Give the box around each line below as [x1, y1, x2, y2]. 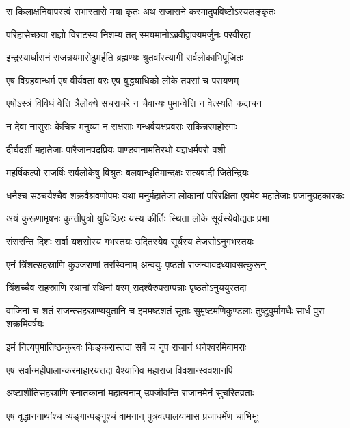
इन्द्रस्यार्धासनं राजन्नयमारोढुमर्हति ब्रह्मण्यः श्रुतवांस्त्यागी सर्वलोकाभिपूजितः [6, 50, 243, 64]
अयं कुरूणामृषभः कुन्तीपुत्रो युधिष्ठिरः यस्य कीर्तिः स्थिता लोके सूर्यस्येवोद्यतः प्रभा [6, 211, 269, 225]
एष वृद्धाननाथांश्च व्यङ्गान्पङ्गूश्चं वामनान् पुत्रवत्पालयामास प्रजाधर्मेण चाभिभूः [6, 408, 259, 423]
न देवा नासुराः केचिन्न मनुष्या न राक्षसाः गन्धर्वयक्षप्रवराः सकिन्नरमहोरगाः [6, 118, 237, 133]
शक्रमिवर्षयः [6, 316, 44, 331]
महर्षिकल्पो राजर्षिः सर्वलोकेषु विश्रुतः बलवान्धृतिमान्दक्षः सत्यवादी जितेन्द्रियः [6, 165, 249, 179]
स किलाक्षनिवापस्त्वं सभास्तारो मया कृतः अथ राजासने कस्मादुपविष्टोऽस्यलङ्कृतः [6, 4, 276, 18]
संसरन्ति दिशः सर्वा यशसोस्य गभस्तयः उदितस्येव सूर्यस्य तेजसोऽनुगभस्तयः [6, 234, 254, 248]
